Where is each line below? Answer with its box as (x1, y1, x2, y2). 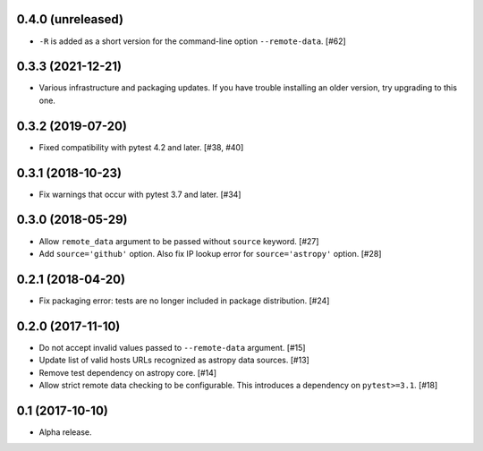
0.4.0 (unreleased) (16, 12, 124, 27)
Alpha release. (38, 426, 93, 438)
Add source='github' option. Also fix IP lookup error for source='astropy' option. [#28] (38, 248, 382, 259)
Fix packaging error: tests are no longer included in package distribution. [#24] (38, 295, 330, 306)
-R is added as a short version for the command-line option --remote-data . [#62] (38, 36, 346, 47)
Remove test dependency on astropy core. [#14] (38, 367, 217, 378)
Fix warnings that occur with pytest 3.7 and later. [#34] (38, 189, 241, 200)
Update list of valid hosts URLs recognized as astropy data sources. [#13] (38, 354, 310, 366)
